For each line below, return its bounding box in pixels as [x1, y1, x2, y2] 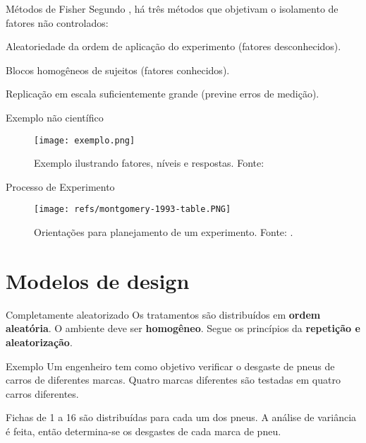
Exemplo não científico [6, 110, 104, 124]
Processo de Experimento [6, 179, 115, 194]
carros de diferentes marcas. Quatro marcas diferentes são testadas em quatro [6, 372, 341, 387]
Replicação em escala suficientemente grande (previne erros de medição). [6, 86, 319, 101]
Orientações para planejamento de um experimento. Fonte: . [34, 225, 293, 240]
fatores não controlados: [6, 15, 109, 30]
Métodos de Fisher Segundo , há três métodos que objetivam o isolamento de [6, 1, 338, 16]
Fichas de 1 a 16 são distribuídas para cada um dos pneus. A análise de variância [6, 410, 357, 425]
